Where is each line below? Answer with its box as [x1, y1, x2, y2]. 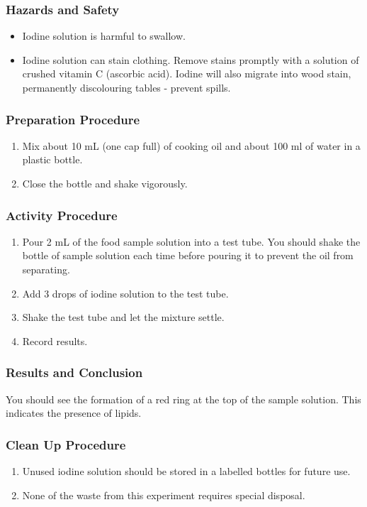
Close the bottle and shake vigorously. [22, 176, 188, 190]
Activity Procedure [6, 206, 118, 224]
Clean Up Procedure [6, 435, 126, 453]
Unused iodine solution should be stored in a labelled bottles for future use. [22, 464, 351, 478]
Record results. [22, 333, 88, 348]
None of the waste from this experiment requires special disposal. [22, 487, 305, 502]
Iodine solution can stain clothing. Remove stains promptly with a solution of [22, 52, 359, 67]
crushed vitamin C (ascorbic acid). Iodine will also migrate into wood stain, [22, 66, 351, 81]
